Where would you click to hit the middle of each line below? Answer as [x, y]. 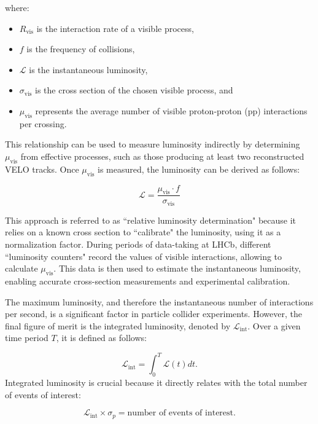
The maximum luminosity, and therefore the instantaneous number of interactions [159, 301]
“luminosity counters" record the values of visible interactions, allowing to [144, 256]
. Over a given [274, 325]
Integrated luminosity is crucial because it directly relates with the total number [156, 383]
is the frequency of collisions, [81, 49]
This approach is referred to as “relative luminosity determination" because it [151, 220]
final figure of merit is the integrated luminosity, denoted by [118, 325]
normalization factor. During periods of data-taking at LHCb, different [138, 244]
